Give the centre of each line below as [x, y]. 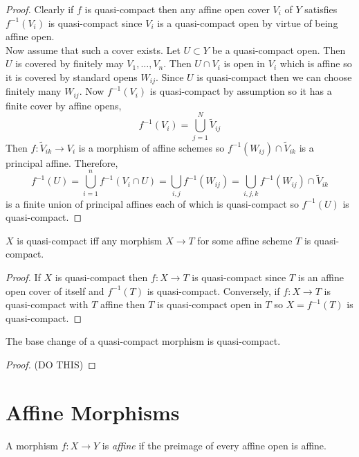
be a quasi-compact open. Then [279, 50]
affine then [122, 304]
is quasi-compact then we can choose [274, 77]
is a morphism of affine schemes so [151, 147]
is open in [245, 63]
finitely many [34, 91]
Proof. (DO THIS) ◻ [51, 364]
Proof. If [23, 277]
